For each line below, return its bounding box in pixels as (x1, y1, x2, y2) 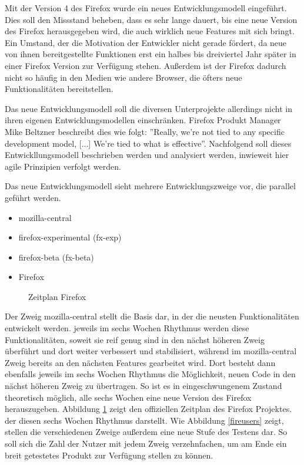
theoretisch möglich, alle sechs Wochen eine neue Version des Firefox (5, 391, 252, 403)
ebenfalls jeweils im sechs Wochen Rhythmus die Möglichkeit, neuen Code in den (5, 368, 296, 380)
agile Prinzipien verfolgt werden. (5, 160, 121, 172)
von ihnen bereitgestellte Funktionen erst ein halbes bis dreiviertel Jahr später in (5, 48, 296, 60)
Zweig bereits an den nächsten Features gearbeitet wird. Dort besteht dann (5, 356, 276, 368)
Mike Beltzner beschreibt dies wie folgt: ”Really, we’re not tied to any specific (5, 125, 285, 137)
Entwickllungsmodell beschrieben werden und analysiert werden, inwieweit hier (5, 149, 289, 161)
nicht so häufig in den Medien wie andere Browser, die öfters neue (5, 71, 242, 83)
